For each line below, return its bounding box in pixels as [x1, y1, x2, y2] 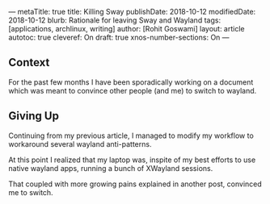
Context [8, 56, 50, 69]
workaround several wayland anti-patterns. [8, 139, 152, 148]
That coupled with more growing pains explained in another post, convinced [8, 179, 263, 189]
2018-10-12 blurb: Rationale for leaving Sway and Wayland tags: [8, 15, 221, 25]
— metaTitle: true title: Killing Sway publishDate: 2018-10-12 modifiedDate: [8, 7, 256, 16]
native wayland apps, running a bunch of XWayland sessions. [8, 163, 213, 173]
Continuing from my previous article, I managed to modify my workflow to [8, 131, 255, 140]
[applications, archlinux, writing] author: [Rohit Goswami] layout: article [8, 24, 245, 33]
